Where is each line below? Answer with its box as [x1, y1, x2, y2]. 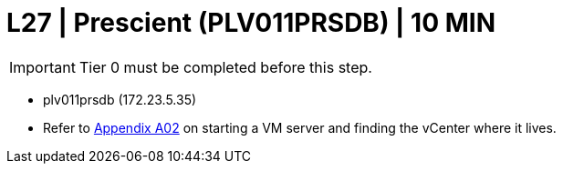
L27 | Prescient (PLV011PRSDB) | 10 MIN [6, 7, 495, 38]
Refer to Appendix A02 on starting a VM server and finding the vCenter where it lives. [43, 119, 557, 136]
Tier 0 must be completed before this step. [78, 57, 372, 76]
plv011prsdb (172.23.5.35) [43, 91, 197, 107]
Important [9, 57, 76, 76]
